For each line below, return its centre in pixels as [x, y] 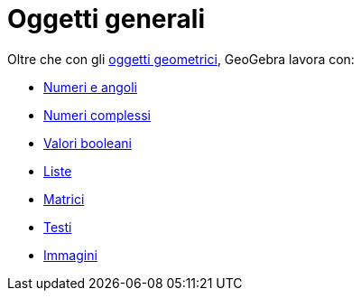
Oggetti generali [106, 19]
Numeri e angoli [90, 87]
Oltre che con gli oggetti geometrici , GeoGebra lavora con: [181, 59]
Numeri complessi [97, 115]
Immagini [70, 255]
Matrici [64, 199]
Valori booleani [88, 143]
